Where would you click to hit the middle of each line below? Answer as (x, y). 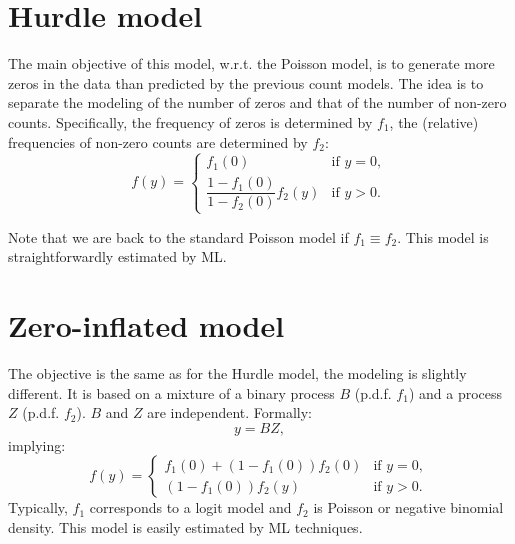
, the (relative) (434, 121)
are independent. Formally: (230, 412)
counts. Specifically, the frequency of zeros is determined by (190, 121)
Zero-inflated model (146, 325)
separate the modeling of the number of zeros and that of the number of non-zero (257, 102)
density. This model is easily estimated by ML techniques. (185, 527)
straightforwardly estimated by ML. (117, 256)
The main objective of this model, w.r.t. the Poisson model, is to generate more (251, 63)
